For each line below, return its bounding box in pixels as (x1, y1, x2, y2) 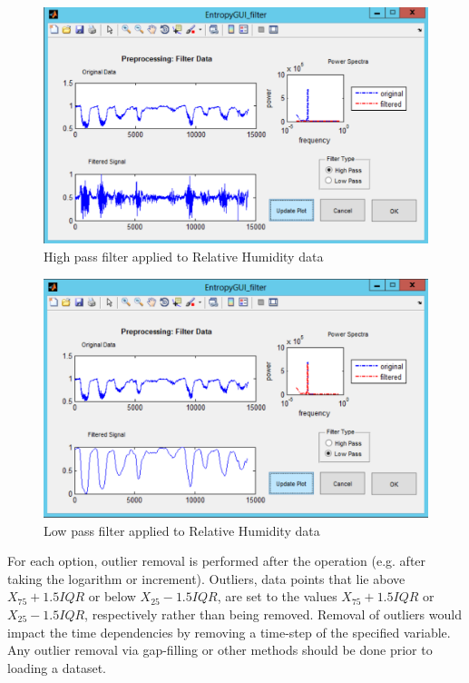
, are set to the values (217, 587, 337, 606)
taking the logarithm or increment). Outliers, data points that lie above (7, 569, 405, 588)
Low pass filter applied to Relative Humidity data (44, 520, 320, 539)
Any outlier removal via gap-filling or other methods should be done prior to (7, 640, 433, 659)
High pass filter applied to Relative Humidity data (44, 247, 324, 266)
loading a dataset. (7, 658, 106, 677)
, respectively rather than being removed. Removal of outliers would (84, 604, 462, 623)
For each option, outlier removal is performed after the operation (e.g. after (7, 551, 426, 570)
